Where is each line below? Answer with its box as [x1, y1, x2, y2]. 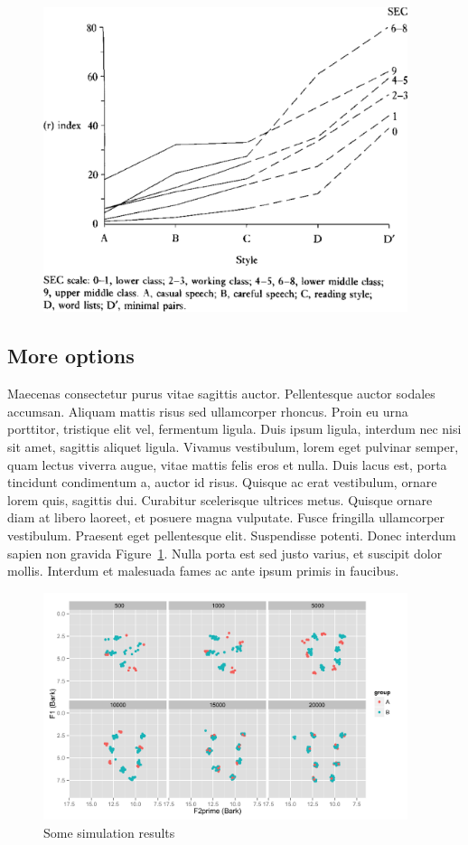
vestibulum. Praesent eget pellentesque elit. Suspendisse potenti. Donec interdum [7, 526, 456, 545]
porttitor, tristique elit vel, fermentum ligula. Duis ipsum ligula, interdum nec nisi [7, 419, 462, 438]
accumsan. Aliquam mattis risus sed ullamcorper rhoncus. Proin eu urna [7, 401, 408, 420]
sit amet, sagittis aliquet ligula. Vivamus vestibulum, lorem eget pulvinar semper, [7, 437, 459, 456]
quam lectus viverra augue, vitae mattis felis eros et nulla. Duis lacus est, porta [7, 455, 447, 474]
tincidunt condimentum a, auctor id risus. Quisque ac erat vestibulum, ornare [7, 473, 437, 492]
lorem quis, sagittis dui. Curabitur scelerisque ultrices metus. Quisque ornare [7, 490, 433, 509]
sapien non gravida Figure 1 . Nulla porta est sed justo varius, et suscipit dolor [7, 543, 443, 562]
